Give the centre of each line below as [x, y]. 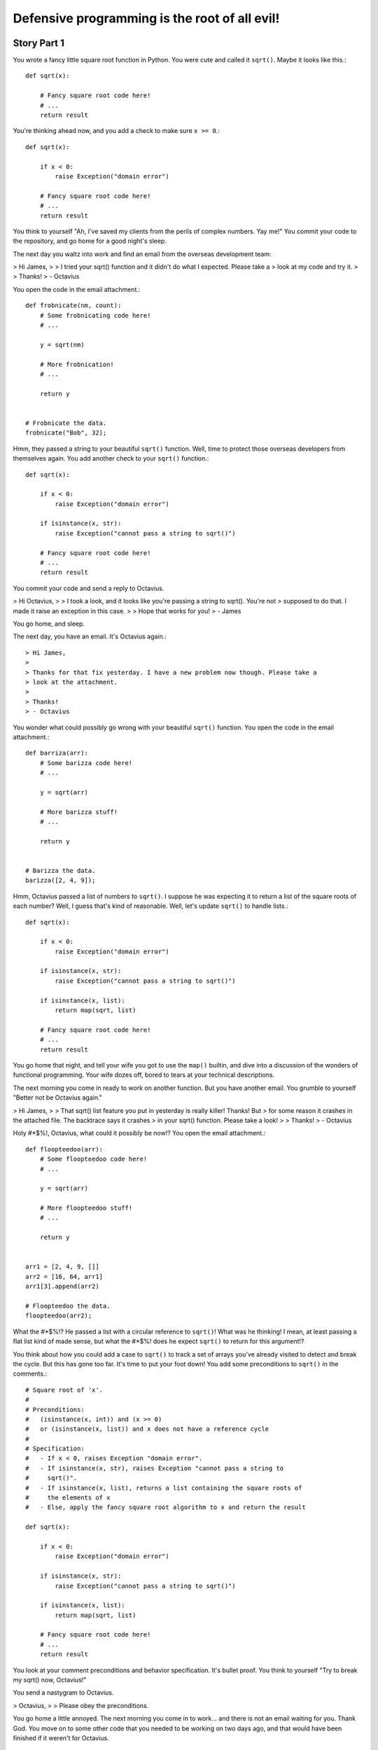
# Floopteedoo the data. [68, 1306]
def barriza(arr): [57, 753]
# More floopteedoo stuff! [86, 1208]
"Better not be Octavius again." [58, 1098]
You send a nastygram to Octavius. [63, 1693]
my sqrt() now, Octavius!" [50, 1680]
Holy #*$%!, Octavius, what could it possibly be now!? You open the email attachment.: [139, 1133]
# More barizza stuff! [79, 812]
